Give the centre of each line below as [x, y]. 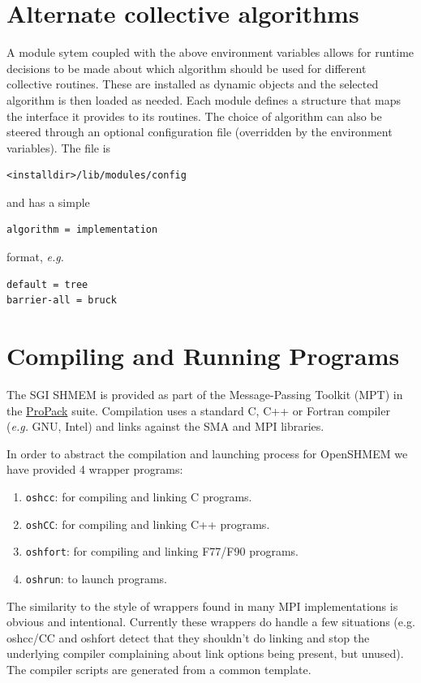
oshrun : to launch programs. [96, 578]
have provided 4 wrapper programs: [95, 469]
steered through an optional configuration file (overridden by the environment [200, 132]
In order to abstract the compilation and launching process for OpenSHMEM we [207, 453]
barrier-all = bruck [62, 301]
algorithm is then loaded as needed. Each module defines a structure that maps [204, 99]
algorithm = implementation [82, 230]
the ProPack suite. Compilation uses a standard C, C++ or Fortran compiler [198, 410]
